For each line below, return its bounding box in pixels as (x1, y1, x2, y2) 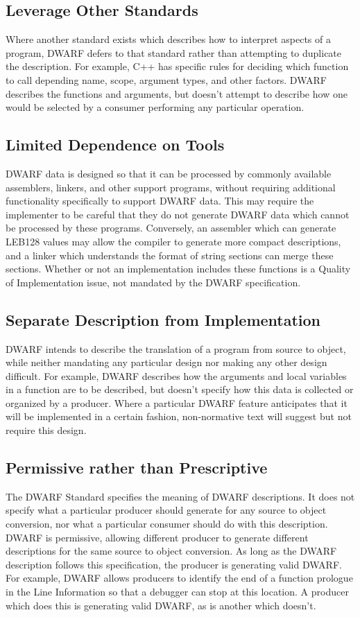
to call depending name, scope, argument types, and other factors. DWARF (6, 72, 327, 87)
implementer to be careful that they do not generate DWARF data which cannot (6, 207, 350, 221)
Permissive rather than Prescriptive (6, 457, 268, 478)
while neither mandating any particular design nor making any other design (6, 355, 327, 370)
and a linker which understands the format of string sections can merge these (6, 247, 334, 262)
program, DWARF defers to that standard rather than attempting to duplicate (6, 45, 342, 60)
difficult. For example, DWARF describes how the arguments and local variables (6, 368, 347, 383)
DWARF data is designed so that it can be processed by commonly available (6, 166, 332, 180)
